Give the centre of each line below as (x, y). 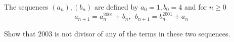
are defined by (116, 7)
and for (195, 7)
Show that (20, 33)
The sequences (26, 7)
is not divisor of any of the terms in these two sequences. (142, 33)
